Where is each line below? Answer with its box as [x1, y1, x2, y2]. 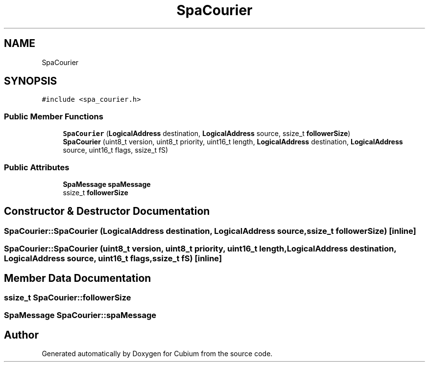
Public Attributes [4, 162, 70, 172]
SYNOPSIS [4, 75, 57, 88]
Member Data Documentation [4, 272, 151, 284]
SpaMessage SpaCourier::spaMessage [4, 310, 156, 320]
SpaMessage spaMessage [63, 180, 151, 188]
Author [4, 328, 39, 341]
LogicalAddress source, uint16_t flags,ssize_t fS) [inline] [4, 253, 222, 264]
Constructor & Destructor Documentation [4, 205, 210, 218]
